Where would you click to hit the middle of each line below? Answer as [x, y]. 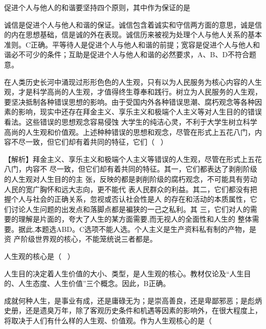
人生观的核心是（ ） [39, 256]
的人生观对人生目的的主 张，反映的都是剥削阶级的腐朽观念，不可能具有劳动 [131, 179]
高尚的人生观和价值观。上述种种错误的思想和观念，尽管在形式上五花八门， [129, 132]
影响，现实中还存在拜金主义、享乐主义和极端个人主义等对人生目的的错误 [140, 112]
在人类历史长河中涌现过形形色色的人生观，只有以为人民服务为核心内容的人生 [133, 81]
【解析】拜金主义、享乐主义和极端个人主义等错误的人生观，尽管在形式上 [126, 159]
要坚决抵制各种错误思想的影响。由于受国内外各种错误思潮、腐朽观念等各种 [129, 101]
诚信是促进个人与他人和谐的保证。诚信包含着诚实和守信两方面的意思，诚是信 [133, 24]
